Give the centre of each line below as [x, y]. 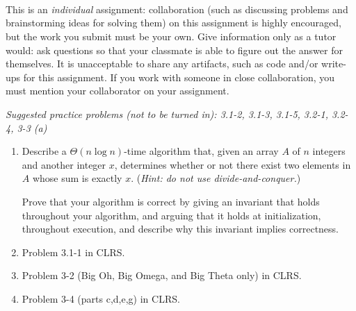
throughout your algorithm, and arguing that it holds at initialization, [171, 215]
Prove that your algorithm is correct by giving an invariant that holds [171, 201]
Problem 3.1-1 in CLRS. [73, 252]
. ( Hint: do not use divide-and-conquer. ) [216, 178]
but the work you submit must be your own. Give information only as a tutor [171, 36]
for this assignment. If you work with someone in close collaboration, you [179, 77]
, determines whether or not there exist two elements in [233, 164]
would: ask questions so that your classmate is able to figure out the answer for [174, 50]
